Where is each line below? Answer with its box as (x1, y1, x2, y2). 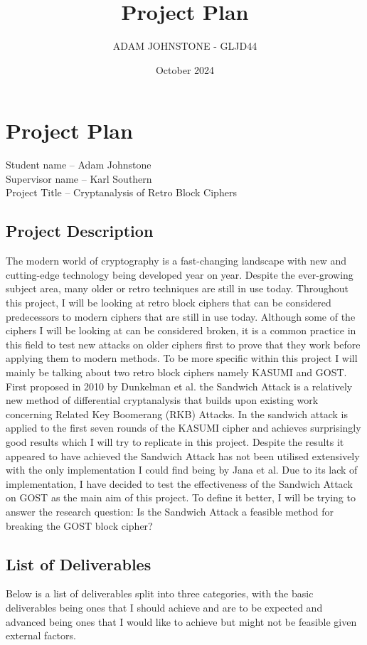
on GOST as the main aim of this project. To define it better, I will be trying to (6, 490, 356, 505)
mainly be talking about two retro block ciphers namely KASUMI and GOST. (6, 364, 347, 379)
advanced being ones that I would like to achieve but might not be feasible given (6, 614, 357, 629)
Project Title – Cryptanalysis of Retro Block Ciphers (6, 185, 237, 200)
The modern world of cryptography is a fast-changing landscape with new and (6, 253, 347, 268)
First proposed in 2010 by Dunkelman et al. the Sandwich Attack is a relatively (6, 378, 353, 393)
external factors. (6, 628, 76, 643)
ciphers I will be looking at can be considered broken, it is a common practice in (6, 323, 356, 338)
